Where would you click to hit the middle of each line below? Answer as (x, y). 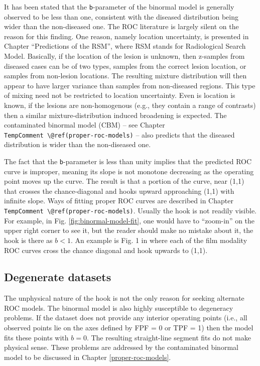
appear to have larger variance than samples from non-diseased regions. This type (130, 85)
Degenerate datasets (58, 277)
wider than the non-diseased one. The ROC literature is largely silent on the (121, 26)
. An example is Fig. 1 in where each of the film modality (159, 240)
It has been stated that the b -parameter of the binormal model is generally (119, 7)
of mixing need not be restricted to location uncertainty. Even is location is (120, 95)
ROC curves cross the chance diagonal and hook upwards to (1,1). (106, 250)
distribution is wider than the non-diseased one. (78, 144)
